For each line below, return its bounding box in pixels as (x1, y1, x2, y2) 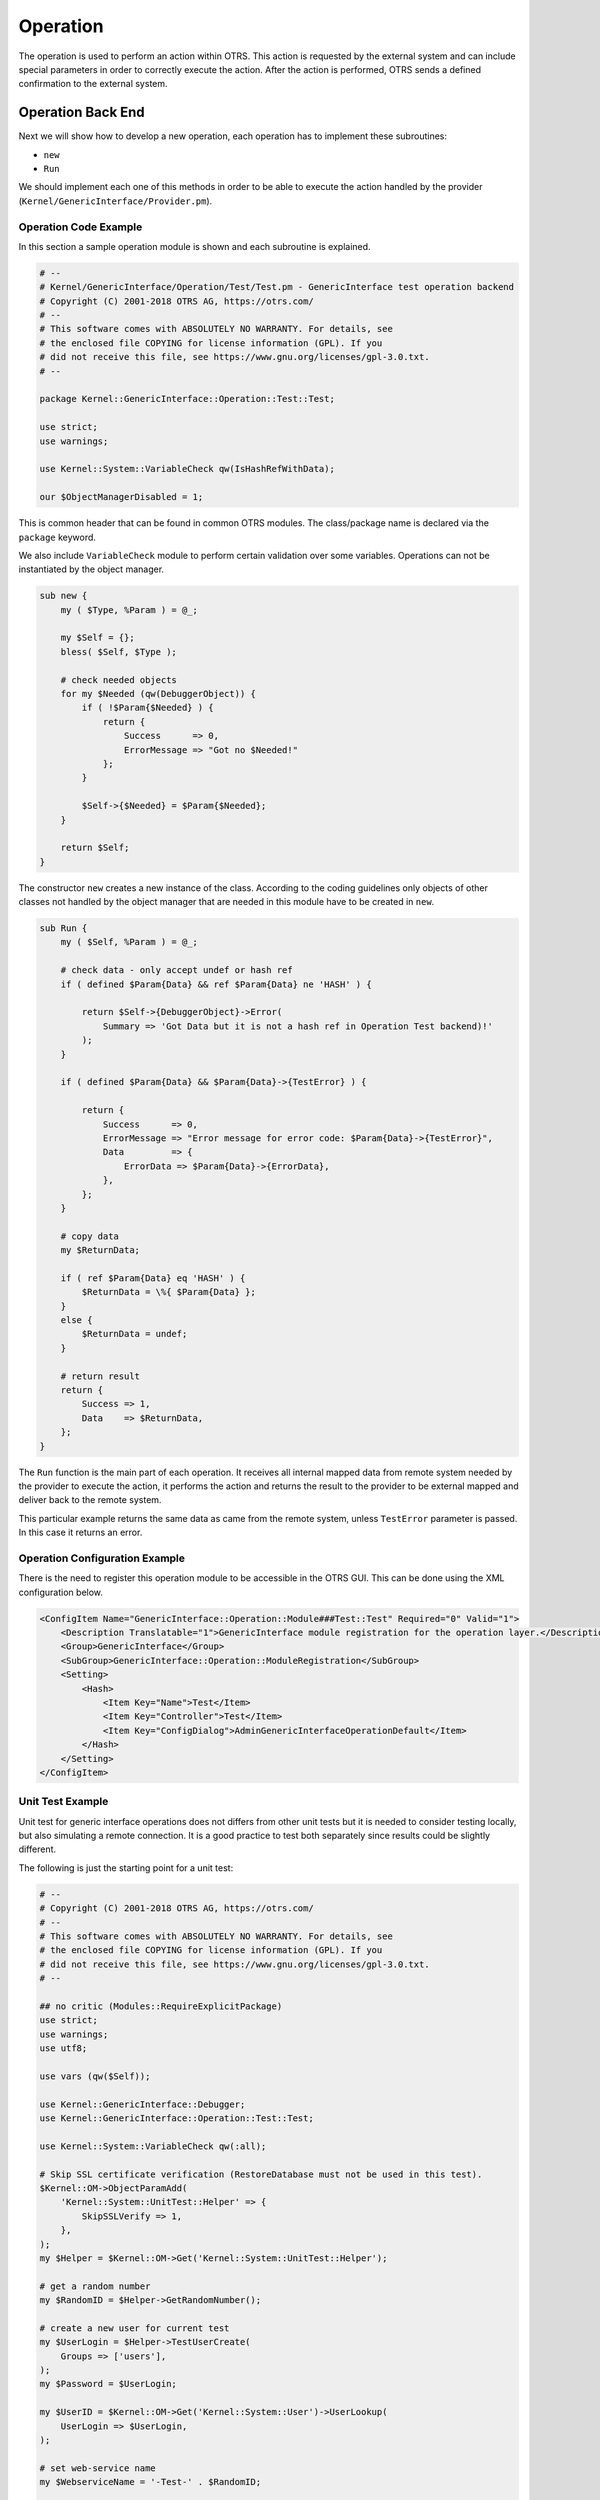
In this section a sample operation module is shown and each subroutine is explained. (18, 240, 371, 252)
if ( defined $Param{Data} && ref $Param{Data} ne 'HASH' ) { (60, 978, 372, 990)
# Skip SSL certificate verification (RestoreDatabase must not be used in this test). (39, 2168, 483, 2180)
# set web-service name (39, 2462, 157, 2474)
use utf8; (39, 2043, 88, 2054)
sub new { (39, 590, 88, 602)
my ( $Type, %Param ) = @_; (60, 604, 199, 615)
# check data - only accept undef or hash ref (60, 965, 294, 976)
